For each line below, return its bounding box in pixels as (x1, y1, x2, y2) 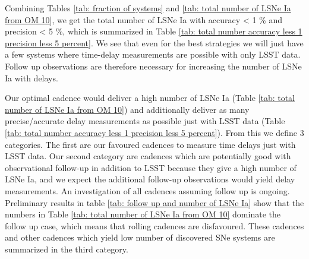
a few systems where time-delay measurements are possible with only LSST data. (5, 48, 301, 61)
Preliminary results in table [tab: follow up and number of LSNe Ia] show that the (5, 196, 304, 209)
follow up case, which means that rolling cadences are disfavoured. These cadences (5, 219, 304, 232)
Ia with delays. (5, 71, 58, 84)
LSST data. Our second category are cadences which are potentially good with (5, 150, 291, 162)
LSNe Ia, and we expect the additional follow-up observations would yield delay (5, 173, 295, 185)
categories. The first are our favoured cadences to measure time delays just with (5, 138, 296, 150)
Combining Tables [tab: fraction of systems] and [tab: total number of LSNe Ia (5, 2, 291, 14)
